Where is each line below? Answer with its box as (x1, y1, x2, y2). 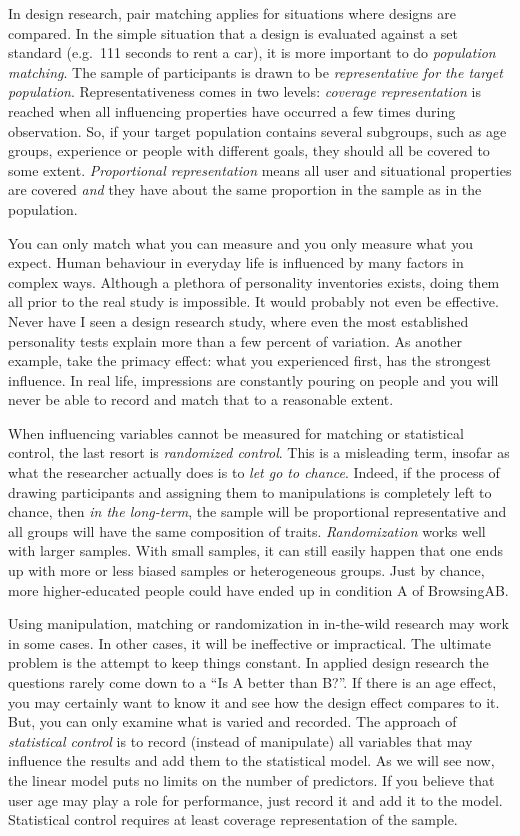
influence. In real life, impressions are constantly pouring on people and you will (8, 369, 499, 390)
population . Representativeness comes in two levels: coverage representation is (8, 81, 482, 102)
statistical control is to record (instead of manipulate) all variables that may (8, 730, 473, 751)
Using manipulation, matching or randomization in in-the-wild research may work (8, 613, 509, 634)
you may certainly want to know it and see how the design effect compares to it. (8, 691, 500, 712)
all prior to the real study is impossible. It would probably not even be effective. (8, 291, 499, 312)
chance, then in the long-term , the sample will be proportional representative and (8, 501, 507, 522)
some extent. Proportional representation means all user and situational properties (8, 159, 512, 180)
